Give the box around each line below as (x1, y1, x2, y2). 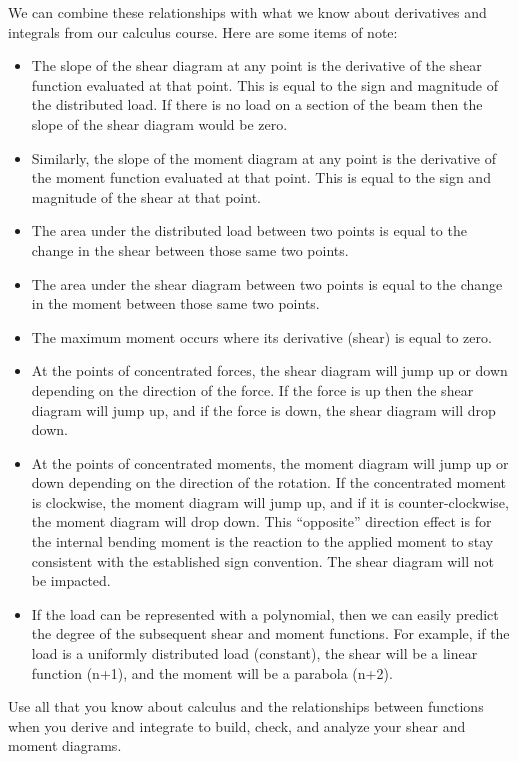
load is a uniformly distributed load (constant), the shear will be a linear (31, 643, 478, 664)
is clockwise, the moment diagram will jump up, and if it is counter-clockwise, (31, 491, 509, 512)
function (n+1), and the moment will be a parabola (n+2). (31, 662, 393, 683)
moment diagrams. (8, 735, 122, 756)
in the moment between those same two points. (31, 293, 320, 314)
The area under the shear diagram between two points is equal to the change (31, 273, 503, 294)
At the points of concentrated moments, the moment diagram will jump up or (31, 452, 509, 473)
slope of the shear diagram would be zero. (31, 113, 288, 134)
